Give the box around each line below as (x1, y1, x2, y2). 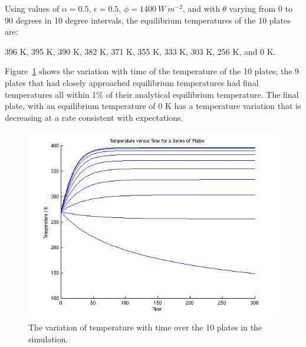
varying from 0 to (229, 2, 292, 14)
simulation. (28, 332, 68, 345)
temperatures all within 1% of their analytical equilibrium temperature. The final (5, 88, 299, 100)
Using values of (5, 2, 60, 14)
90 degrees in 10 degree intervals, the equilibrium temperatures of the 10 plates (5, 14, 291, 26)
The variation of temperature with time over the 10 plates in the (28, 320, 262, 333)
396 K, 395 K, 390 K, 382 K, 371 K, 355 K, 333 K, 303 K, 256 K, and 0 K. (5, 45, 276, 57)
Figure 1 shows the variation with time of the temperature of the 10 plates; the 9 (5, 65, 300, 77)
